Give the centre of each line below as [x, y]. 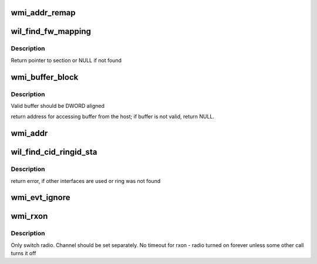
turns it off [23, 253]
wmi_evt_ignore [41, 197]
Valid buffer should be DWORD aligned [58, 106]
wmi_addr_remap [43, 13]
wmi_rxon [29, 216]
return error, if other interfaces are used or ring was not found [86, 181]
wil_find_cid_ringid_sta [54, 152]
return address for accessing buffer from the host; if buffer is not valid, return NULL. [112, 117]
